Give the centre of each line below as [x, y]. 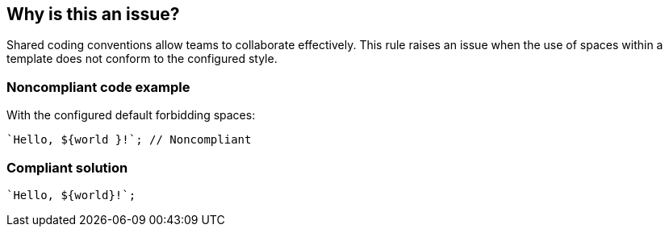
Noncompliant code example [98, 87]
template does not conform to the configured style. [142, 59]
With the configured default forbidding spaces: [131, 115]
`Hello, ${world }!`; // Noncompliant [129, 140]
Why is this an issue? [93, 14]
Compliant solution [67, 167]
